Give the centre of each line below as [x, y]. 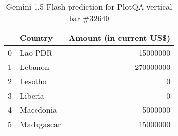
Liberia [32, 95]
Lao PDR [36, 52]
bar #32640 [89, 18]
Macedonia [38, 110]
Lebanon [35, 67]
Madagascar [40, 124]
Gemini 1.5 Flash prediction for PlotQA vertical [89, 7]
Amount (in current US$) [120, 38]
